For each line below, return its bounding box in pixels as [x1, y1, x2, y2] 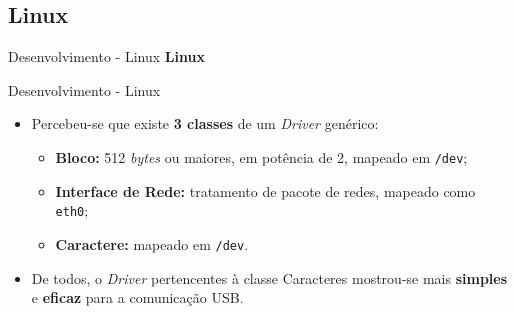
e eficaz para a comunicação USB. [31, 287, 244, 308]
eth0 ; [55, 200, 89, 221]
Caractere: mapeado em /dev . [55, 233, 249, 254]
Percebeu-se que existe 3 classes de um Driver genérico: [31, 113, 379, 134]
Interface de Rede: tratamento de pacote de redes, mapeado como [55, 180, 476, 201]
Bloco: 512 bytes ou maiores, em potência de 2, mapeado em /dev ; [55, 146, 468, 167]
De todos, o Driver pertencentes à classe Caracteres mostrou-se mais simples [31, 267, 508, 288]
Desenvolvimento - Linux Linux [8, 46, 205, 67]
